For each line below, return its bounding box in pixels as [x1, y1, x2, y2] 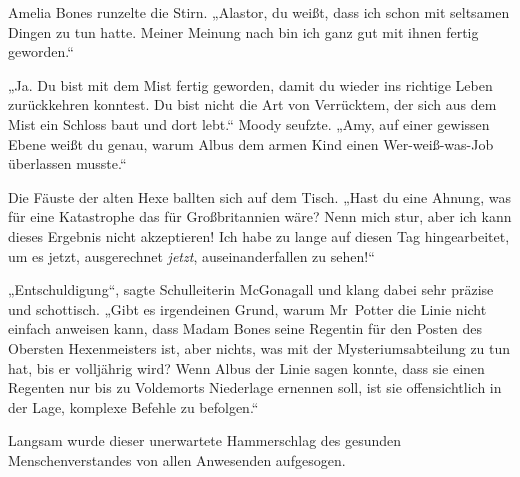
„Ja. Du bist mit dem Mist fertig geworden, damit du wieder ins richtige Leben [8, 74, 493, 95]
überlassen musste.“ [8, 153, 127, 174]
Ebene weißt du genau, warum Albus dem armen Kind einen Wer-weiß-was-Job [8, 133, 494, 154]
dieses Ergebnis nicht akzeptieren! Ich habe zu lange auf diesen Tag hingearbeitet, [8, 225, 510, 246]
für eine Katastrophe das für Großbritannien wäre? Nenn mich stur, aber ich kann [8, 206, 512, 227]
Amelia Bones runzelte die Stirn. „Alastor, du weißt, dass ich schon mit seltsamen [8, 2, 510, 22]
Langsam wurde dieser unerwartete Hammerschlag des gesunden [8, 430, 402, 451]
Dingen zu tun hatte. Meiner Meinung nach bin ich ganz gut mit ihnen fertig [8, 21, 479, 42]
